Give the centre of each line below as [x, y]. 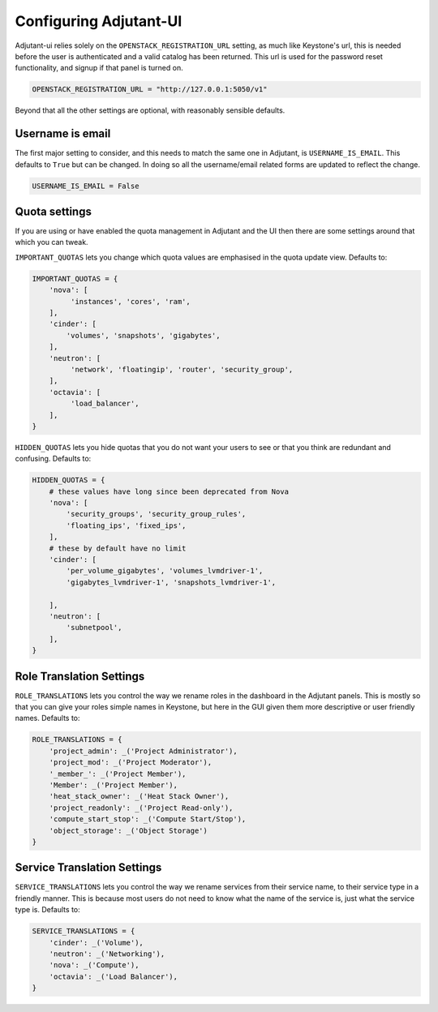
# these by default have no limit [118, 548]
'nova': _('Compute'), [94, 965]
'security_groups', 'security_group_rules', [156, 514]
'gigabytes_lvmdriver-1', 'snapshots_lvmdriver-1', [171, 582]
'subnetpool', [94, 628]
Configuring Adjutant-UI [99, 21]
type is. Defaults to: [47, 910]
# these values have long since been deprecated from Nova [169, 491]
